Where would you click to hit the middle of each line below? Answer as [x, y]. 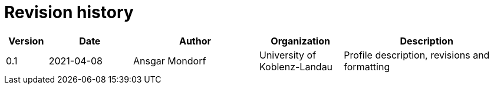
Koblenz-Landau [296, 66]
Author [195, 41]
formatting [367, 66]
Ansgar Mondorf [169, 61]
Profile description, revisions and [417, 55]
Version [26, 41]
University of [288, 55]
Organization [300, 41]
